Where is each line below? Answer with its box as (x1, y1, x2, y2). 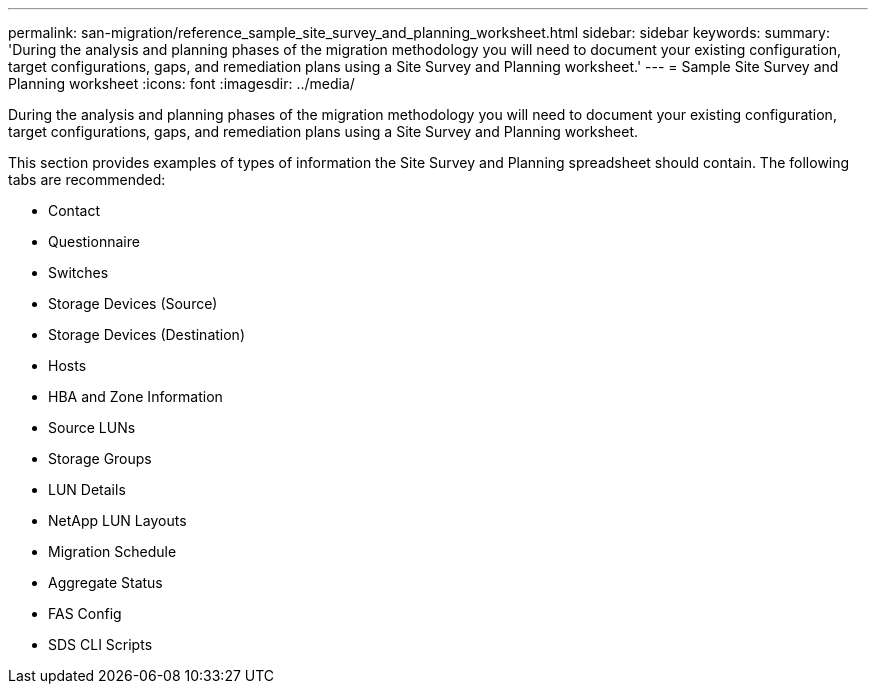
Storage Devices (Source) (48, 295, 218, 312)
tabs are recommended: (8, 171, 166, 188)
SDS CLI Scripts (48, 636, 153, 653)
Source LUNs (48, 419, 136, 436)
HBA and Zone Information (48, 388, 223, 405)
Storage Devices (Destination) (48, 326, 245, 343)
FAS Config (48, 605, 122, 622)
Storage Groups (48, 450, 152, 467)
